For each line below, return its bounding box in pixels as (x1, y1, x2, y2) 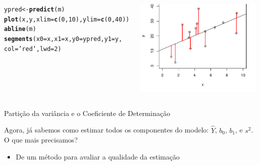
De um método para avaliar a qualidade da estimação (15, 151, 180, 161)
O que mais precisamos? (4, 134, 78, 145)
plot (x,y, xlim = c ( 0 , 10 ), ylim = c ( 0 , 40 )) (4, 15, 129, 23)
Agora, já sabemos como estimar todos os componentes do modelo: (4, 124, 209, 135)
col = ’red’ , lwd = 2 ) (4, 45, 61, 52)
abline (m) (4, 25, 36, 33)
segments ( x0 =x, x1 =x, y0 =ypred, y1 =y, (4, 35, 122, 42)
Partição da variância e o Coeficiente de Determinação (4, 107, 170, 118)
